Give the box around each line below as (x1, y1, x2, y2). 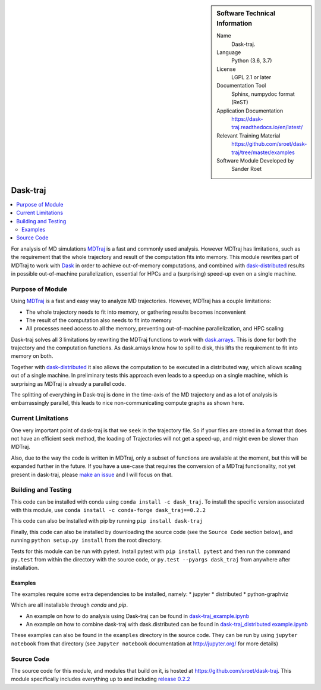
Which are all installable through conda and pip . (11, 601, 128, 608)
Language (216, 48, 241, 56)
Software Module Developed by (216, 157, 294, 164)
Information (216, 19, 253, 27)
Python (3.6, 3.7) (231, 57, 272, 64)
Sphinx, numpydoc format (231, 90, 295, 98)
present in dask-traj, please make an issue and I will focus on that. (11, 471, 173, 478)
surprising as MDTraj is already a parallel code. (11, 380, 126, 387)
